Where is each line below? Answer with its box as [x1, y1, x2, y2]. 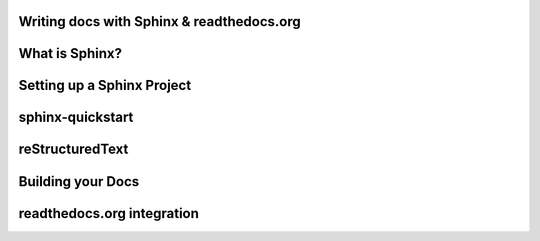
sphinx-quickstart [18, 109, 134, 126]
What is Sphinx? [18, 45, 122, 62]
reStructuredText [18, 141, 129, 158]
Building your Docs [18, 173, 140, 190]
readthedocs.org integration [18, 205, 200, 222]
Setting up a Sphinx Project [18, 77, 192, 94]
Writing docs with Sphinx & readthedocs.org [18, 13, 301, 30]
